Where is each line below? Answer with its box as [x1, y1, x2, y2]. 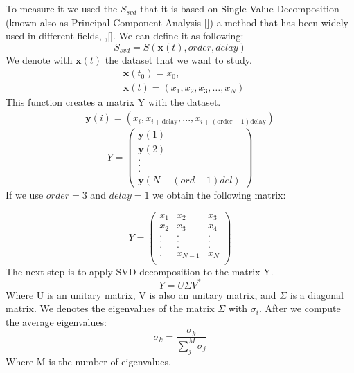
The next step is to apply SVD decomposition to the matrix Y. [6, 264, 274, 278]
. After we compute [258, 301, 341, 316]
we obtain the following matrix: [152, 188, 286, 202]
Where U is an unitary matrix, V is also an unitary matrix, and [6, 287, 276, 302]
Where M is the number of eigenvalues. [6, 354, 171, 368]
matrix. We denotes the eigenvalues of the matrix [6, 301, 215, 316]
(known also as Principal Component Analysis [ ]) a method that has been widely [6, 15, 348, 29]
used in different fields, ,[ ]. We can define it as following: [6, 28, 244, 43]
